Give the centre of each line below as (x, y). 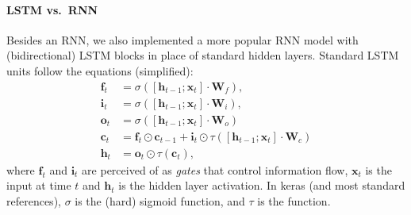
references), (34, 200)
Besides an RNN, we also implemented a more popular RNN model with (182, 39)
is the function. (294, 200)
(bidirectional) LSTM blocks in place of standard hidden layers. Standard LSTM (203, 55)
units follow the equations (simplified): (100, 70)
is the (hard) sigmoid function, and (160, 200)
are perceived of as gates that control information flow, (215, 169)
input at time (39, 185)
